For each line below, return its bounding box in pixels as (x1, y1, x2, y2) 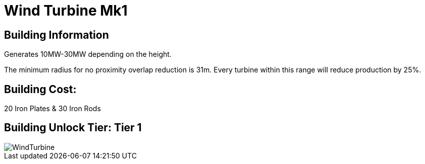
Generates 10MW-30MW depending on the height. (4, 50, 172, 59)
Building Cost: (4, 83, 77, 96)
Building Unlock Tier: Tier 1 (4, 121, 142, 134)
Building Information (4, 28, 109, 41)
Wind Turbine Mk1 (4, 2, 128, 19)
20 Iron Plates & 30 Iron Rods (4, 104, 101, 113)
